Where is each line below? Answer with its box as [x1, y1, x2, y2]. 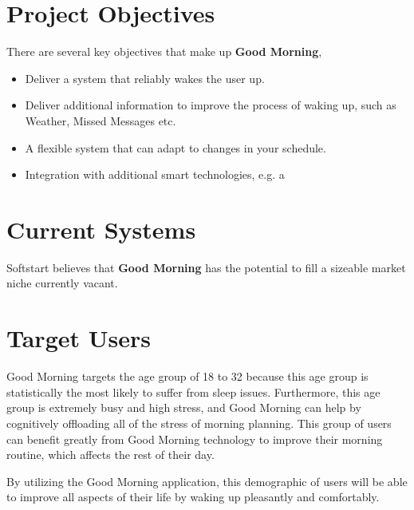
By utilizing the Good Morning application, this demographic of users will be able [6, 472, 408, 489]
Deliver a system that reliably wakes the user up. [25, 69, 265, 86]
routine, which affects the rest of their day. [6, 446, 215, 463]
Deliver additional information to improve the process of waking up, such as [25, 97, 396, 113]
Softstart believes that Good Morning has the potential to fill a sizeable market [6, 259, 406, 275]
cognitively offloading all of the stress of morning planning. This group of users [6, 414, 392, 431]
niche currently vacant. [6, 275, 118, 291]
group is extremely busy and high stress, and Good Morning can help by [6, 399, 361, 416]
